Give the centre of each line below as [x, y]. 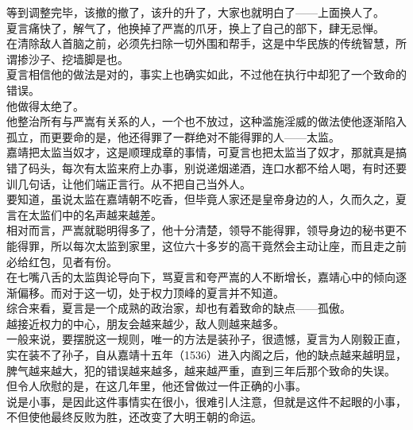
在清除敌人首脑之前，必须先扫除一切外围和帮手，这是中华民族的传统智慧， [201, 43]
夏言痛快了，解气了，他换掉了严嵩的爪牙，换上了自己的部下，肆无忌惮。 [195, 27]
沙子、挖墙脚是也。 [78, 58]
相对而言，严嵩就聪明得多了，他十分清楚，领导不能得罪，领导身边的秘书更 [201, 230]
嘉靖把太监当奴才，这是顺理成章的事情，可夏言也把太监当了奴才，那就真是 [201, 152]
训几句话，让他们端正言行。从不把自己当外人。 [129, 183]
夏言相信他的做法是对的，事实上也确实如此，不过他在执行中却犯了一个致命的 [206, 74]
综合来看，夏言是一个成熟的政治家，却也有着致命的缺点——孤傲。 [179, 308]
